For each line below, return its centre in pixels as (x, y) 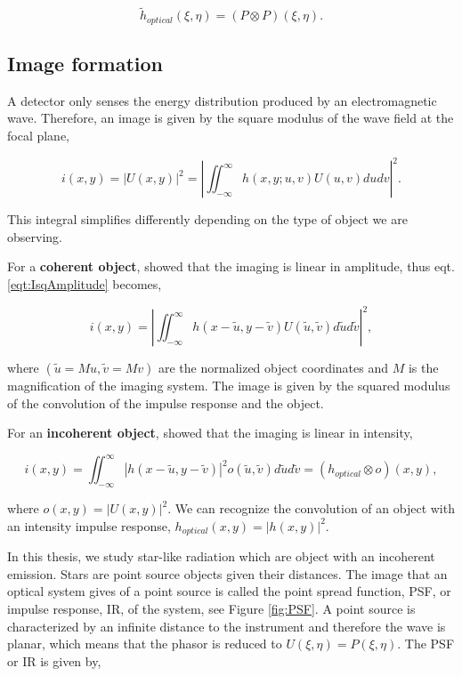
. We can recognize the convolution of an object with (311, 508)
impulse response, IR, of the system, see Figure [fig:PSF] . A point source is (211, 608)
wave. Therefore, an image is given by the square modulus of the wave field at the (231, 118)
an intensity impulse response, (89, 525)
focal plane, (39, 136)
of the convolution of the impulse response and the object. (166, 402)
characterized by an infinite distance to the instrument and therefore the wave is (227, 626)
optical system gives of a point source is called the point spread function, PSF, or (229, 591)
